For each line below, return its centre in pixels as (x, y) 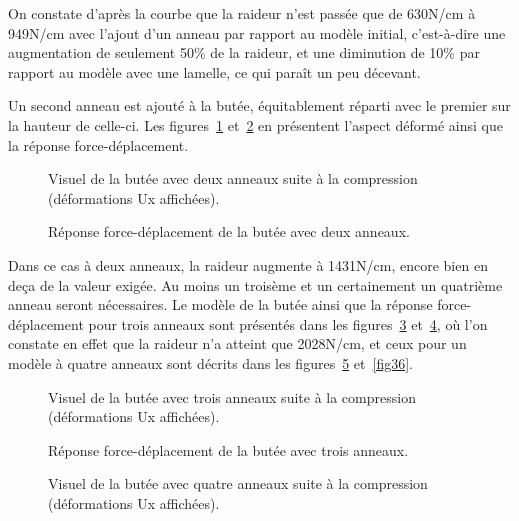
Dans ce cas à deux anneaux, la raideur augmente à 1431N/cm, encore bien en (248, 264)
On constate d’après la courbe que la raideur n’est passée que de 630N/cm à (242, 13)
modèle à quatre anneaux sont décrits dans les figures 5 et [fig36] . (210, 362)
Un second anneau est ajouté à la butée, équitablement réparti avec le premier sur (259, 105)
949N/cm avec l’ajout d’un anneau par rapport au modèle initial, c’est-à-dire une (257, 32)
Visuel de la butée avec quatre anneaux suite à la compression (238, 483)
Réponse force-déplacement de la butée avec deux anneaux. (229, 231)
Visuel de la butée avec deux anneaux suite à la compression (233, 178)
